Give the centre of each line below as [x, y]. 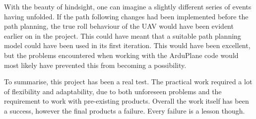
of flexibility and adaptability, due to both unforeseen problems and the [113, 91]
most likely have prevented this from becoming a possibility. [95, 65]
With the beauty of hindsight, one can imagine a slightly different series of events [128, 6]
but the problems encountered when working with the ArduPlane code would [121, 55]
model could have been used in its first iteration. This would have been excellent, [127, 45]
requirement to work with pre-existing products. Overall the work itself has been [127, 101]
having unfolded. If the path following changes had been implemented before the [126, 16]
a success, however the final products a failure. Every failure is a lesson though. [125, 110]
